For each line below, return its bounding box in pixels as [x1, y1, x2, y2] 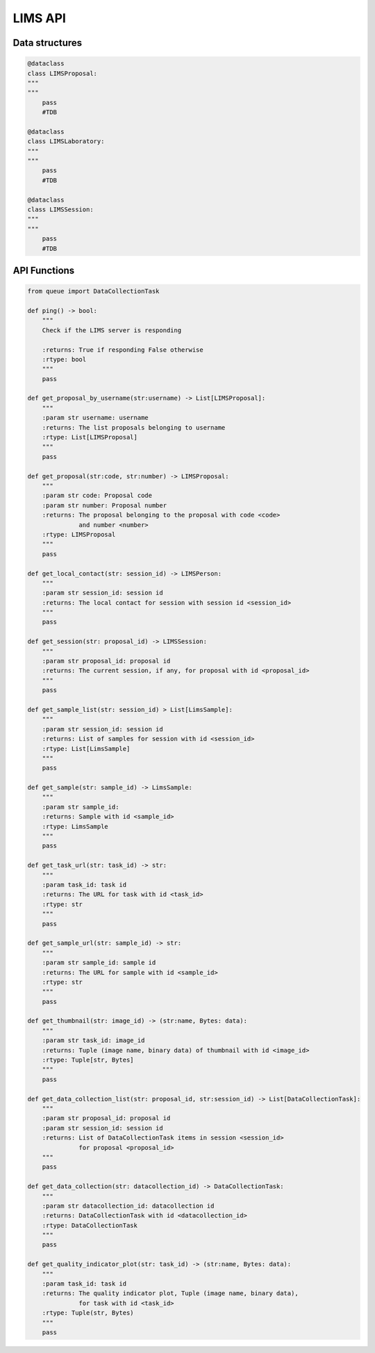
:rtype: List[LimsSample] [42, 745, 131, 752]
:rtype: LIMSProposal [42, 530, 116, 538]
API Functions [12, 264, 75, 276]
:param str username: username [42, 414, 149, 422]
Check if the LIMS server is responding [42, 326, 182, 334]
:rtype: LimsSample [42, 823, 109, 830]
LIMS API [12, 10, 66, 26]
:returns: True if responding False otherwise [42, 346, 204, 354]
